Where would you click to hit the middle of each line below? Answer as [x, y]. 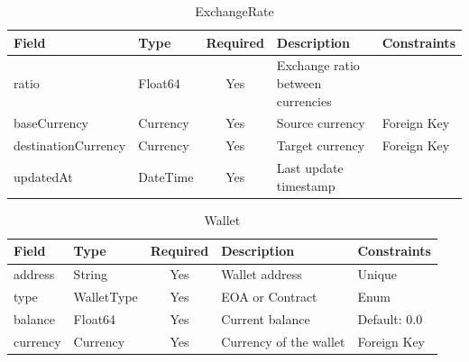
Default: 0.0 [390, 318]
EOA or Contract [269, 297]
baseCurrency [51, 123]
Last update [310, 168]
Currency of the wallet [283, 341]
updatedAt [43, 176]
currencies [304, 100]
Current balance [266, 318]
